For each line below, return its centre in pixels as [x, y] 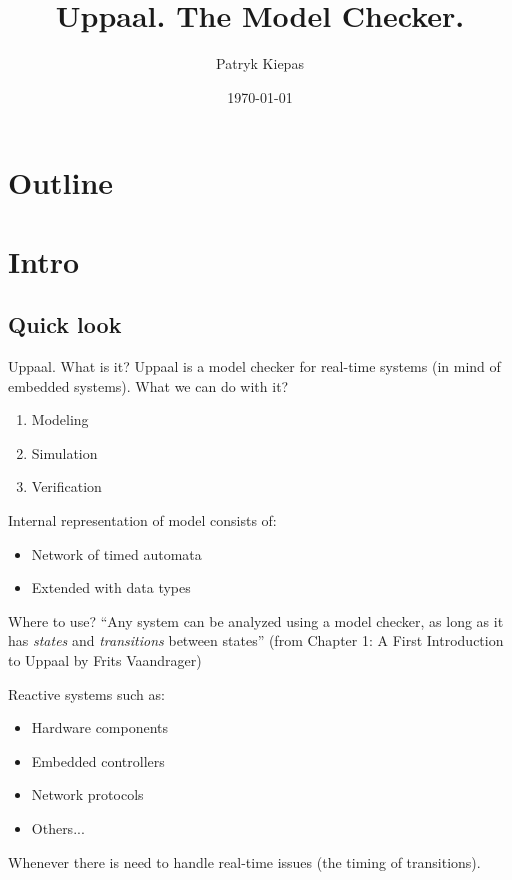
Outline [61, 182]
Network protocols [87, 794]
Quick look [65, 324]
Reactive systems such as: [86, 693]
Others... [58, 827]
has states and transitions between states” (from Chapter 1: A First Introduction [256, 640]
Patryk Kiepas [260, 63]
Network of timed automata [116, 553]
